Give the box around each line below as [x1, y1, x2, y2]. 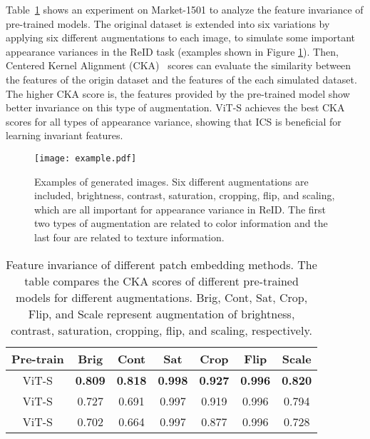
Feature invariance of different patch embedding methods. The [6, 256, 317, 273]
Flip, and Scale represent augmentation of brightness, [28, 305, 295, 322]
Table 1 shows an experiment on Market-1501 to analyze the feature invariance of [6, 2, 364, 16]
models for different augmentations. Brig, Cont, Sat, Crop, [16, 288, 308, 306]
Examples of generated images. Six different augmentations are [34, 173, 309, 188]
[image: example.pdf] [34, 153, 137, 163]
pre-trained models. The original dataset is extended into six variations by [6, 16, 330, 31]
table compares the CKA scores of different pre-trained [24, 272, 299, 289]
